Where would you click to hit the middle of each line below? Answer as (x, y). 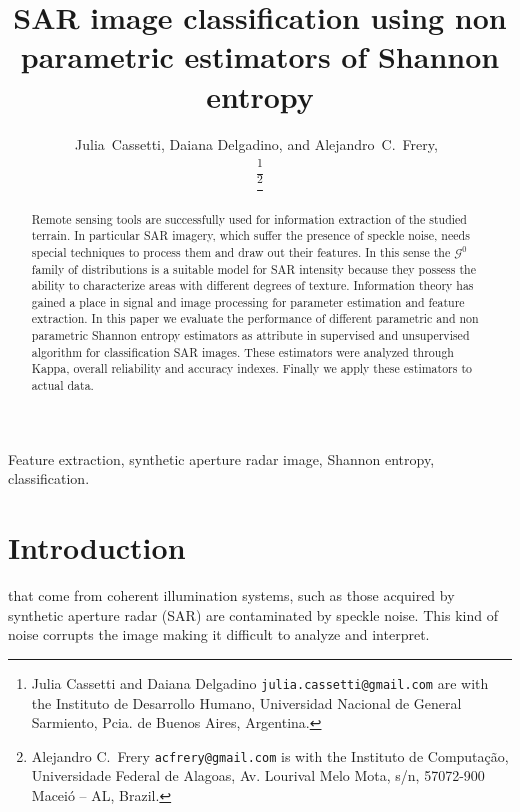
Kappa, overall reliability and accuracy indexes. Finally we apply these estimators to (251, 368)
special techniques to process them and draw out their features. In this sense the (241, 251)
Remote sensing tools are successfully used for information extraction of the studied (249, 218)
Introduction (97, 547)
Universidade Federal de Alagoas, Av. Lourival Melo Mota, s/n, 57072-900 (258, 775)
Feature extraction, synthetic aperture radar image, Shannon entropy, (221, 458)
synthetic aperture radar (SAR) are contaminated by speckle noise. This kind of (253, 614)
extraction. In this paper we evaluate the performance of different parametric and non (255, 318)
